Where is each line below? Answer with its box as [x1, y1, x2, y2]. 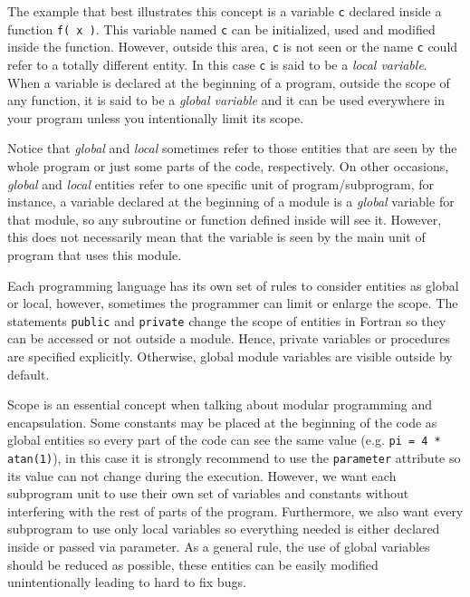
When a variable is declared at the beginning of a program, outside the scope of [7, 72, 450, 91]
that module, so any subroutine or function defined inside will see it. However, [7, 209, 442, 228]
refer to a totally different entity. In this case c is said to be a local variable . [7, 54, 427, 73]
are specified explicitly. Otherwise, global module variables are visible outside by [7, 347, 453, 365]
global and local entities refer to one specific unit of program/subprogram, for [7, 174, 434, 193]
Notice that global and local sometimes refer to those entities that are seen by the [7, 139, 457, 158]
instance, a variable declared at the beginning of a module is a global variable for [7, 192, 455, 211]
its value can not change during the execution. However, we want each [7, 466, 397, 485]
